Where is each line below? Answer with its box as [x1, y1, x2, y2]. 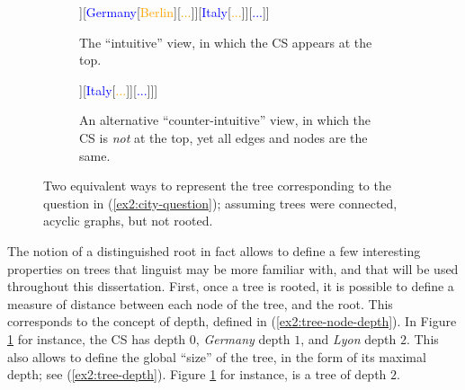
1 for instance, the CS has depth [7, 329, 186, 348]
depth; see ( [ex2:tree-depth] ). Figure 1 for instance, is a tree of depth [7, 365, 387, 384]
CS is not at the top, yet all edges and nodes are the [79, 128, 368, 146]
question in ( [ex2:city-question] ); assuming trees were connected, [43, 193, 398, 212]
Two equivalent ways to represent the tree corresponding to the [43, 176, 391, 195]
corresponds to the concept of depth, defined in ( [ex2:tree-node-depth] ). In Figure [7, 312, 457, 331]
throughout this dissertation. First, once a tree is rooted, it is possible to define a [7, 277, 454, 296]
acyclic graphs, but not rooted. [43, 211, 213, 230]
